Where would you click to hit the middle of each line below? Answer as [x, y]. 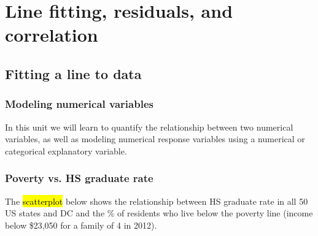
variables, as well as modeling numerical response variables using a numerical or [155, 139]
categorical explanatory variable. [66, 150]
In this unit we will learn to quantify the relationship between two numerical [149, 127]
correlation [52, 35]
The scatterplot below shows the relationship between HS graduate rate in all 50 [157, 201]
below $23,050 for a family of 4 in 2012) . [81, 225]
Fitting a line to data [73, 73]
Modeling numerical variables [79, 104]
